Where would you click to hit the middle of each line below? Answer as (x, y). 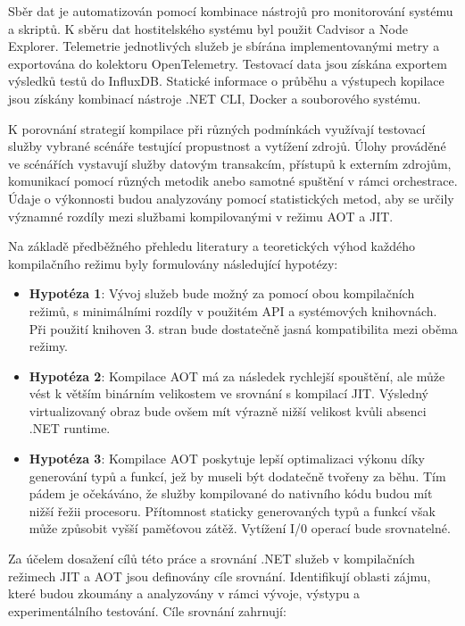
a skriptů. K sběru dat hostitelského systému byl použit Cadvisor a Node (208, 28)
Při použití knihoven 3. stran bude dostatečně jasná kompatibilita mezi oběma (243, 328)
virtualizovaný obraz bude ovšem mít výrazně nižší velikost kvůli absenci (228, 410)
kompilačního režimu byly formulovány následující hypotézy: (173, 263)
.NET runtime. (70, 428)
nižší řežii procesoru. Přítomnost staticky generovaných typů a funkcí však (232, 510)
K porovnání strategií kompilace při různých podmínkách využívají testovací (217, 128)
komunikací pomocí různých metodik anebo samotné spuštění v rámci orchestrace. (233, 181)
